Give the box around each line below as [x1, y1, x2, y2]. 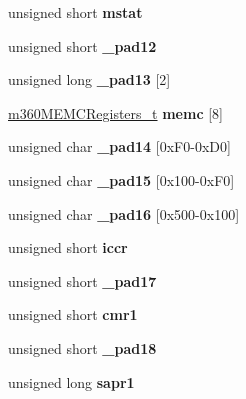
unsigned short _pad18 [8, 337, 157, 358]
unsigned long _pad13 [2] [8, 69, 171, 90]
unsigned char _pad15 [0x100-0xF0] [8, 169, 235, 190]
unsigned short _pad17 [8, 270, 157, 291]
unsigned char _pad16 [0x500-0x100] [8, 203, 240, 224]
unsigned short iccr [8, 237, 128, 258]
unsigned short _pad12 [8, 35, 157, 56]
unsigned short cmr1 [8, 304, 138, 325]
